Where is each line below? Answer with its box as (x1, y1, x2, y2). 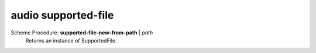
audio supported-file (11, 9, 114, 22)
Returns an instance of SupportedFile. (25, 37, 117, 44)
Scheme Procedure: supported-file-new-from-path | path (11, 29, 153, 36)
